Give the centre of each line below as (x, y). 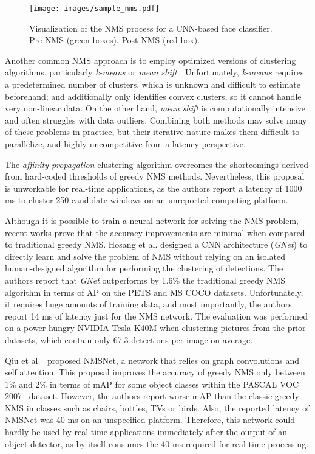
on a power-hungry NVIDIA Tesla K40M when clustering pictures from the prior (155, 328)
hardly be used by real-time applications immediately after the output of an (146, 432)
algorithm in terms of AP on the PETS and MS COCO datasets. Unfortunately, (154, 292)
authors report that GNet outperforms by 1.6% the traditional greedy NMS (145, 280)
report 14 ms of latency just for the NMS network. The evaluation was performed (157, 316)
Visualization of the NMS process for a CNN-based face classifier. (151, 28)
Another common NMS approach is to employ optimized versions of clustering (151, 60)
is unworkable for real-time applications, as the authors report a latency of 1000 (154, 188)
